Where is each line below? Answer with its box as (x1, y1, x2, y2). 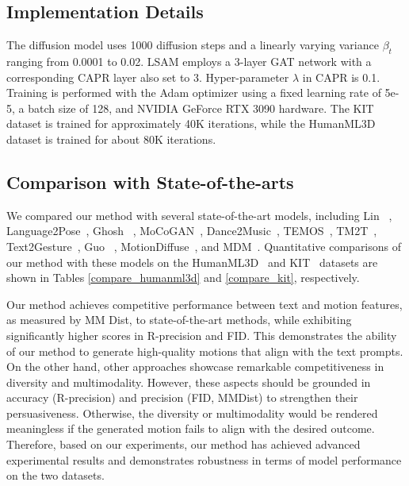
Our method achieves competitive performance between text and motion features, (6, 295, 403, 312)
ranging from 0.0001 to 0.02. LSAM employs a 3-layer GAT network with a (6, 53, 372, 69)
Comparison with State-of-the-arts (6, 169, 294, 194)
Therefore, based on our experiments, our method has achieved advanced (6, 436, 361, 453)
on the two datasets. (6, 467, 105, 484)
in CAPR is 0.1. (302, 68, 380, 85)
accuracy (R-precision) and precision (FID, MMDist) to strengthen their (6, 389, 358, 406)
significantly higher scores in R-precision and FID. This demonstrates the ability (6, 326, 397, 343)
